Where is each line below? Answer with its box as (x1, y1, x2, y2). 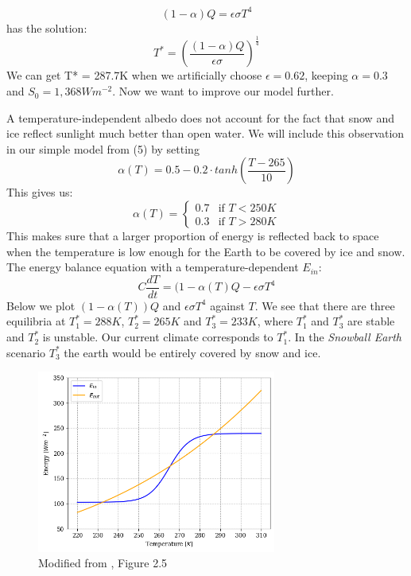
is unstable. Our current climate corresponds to (42, 329, 273, 345)
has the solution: (6, 19, 87, 36)
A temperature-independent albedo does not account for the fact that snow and (6, 109, 394, 126)
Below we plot (6, 297, 76, 313)
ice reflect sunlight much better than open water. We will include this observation (6, 125, 405, 142)
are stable (347, 313, 395, 329)
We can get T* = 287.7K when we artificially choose (6, 67, 262, 84)
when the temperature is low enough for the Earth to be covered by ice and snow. (6, 243, 405, 259)
